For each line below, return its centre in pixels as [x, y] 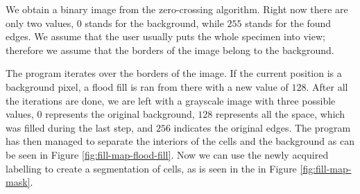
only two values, [40, 23]
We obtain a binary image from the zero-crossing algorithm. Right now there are [177, 9]
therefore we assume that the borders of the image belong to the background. [170, 50]
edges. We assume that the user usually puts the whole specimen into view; [165, 36]
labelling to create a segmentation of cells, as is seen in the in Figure [151, 168]
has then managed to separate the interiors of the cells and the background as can [180, 141]
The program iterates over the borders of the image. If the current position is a [174, 73]
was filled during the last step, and [79, 127]
